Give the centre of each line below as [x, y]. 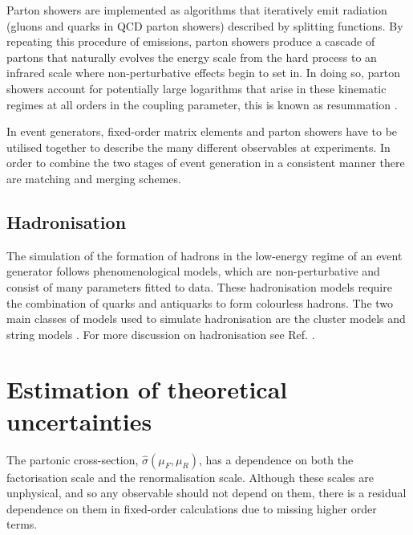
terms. [22, 524]
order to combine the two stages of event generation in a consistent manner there [206, 163]
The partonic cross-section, [73, 459]
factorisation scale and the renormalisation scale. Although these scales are [190, 477]
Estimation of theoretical [147, 389]
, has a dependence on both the [276, 459]
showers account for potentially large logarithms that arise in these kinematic [196, 88]
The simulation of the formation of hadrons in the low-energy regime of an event [204, 255]
